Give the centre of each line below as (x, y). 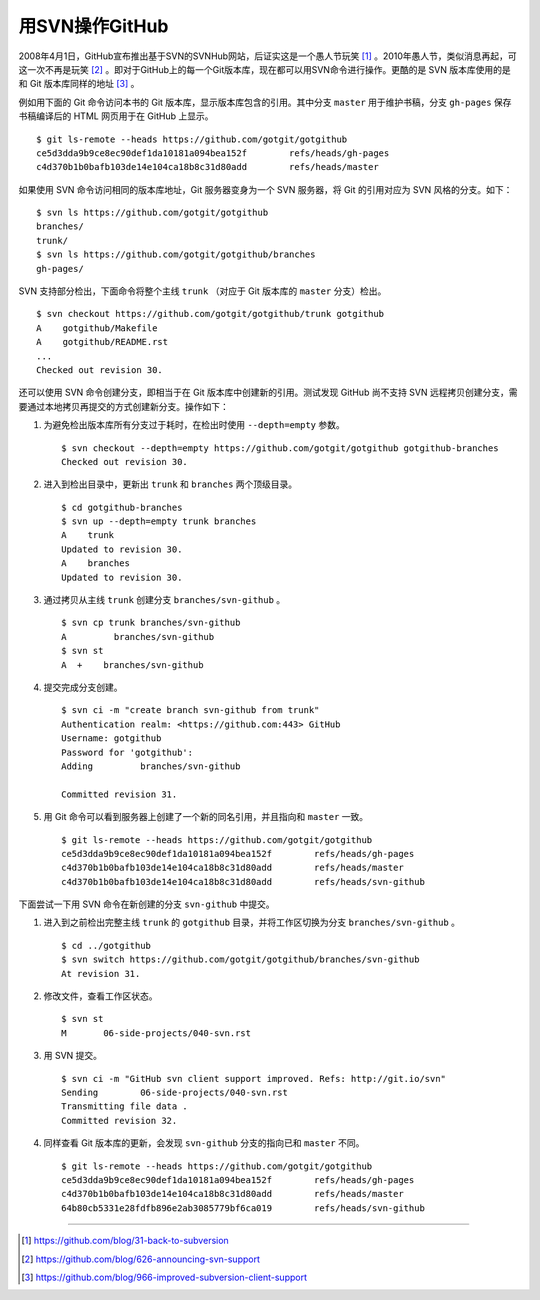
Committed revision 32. (119, 1120)
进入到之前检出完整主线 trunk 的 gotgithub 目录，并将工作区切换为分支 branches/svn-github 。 (251, 922)
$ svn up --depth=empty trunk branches (159, 521)
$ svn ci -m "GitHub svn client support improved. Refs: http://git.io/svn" (254, 1078)
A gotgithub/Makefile (97, 328)
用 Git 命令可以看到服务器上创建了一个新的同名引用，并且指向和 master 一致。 (206, 817)
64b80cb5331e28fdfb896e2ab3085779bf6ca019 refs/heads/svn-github (243, 1208)
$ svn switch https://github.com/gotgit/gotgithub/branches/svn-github (240, 959)
